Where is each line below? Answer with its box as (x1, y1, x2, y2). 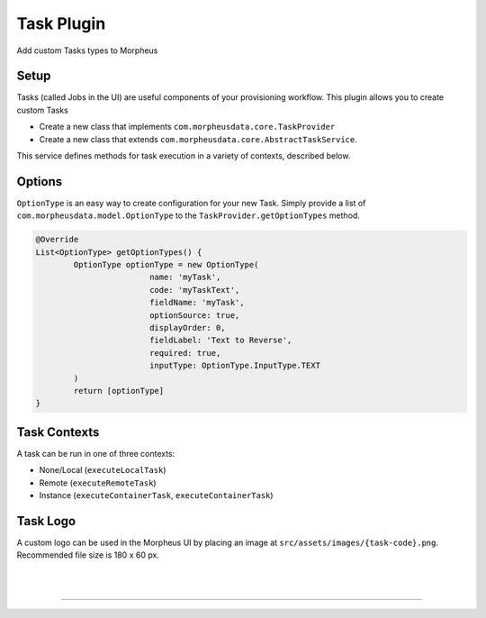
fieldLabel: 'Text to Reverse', (148, 335, 292, 346)
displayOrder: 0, (148, 323, 226, 333)
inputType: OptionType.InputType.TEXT (148, 360, 321, 371)
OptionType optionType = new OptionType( (73, 259, 259, 270)
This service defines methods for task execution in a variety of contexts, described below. (16, 150, 351, 161)
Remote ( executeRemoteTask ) (39, 477, 157, 488)
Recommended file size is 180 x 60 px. (16, 550, 159, 560)
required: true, (148, 348, 221, 358)
